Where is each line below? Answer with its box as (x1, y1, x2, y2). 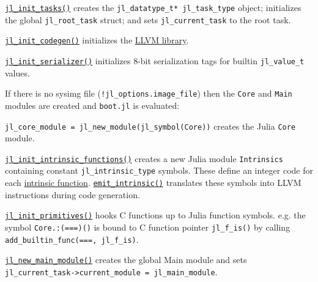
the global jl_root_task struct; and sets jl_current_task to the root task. (5, 13, 291, 26)
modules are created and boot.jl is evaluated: (5, 98, 180, 111)
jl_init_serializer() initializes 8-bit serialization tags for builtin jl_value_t (5, 54, 305, 67)
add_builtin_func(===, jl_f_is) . (5, 232, 139, 245)
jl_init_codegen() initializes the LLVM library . (5, 34, 189, 46)
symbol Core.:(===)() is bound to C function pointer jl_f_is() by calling (5, 221, 290, 233)
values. (5, 66, 30, 79)
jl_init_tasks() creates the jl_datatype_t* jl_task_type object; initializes (5, 1, 301, 13)
